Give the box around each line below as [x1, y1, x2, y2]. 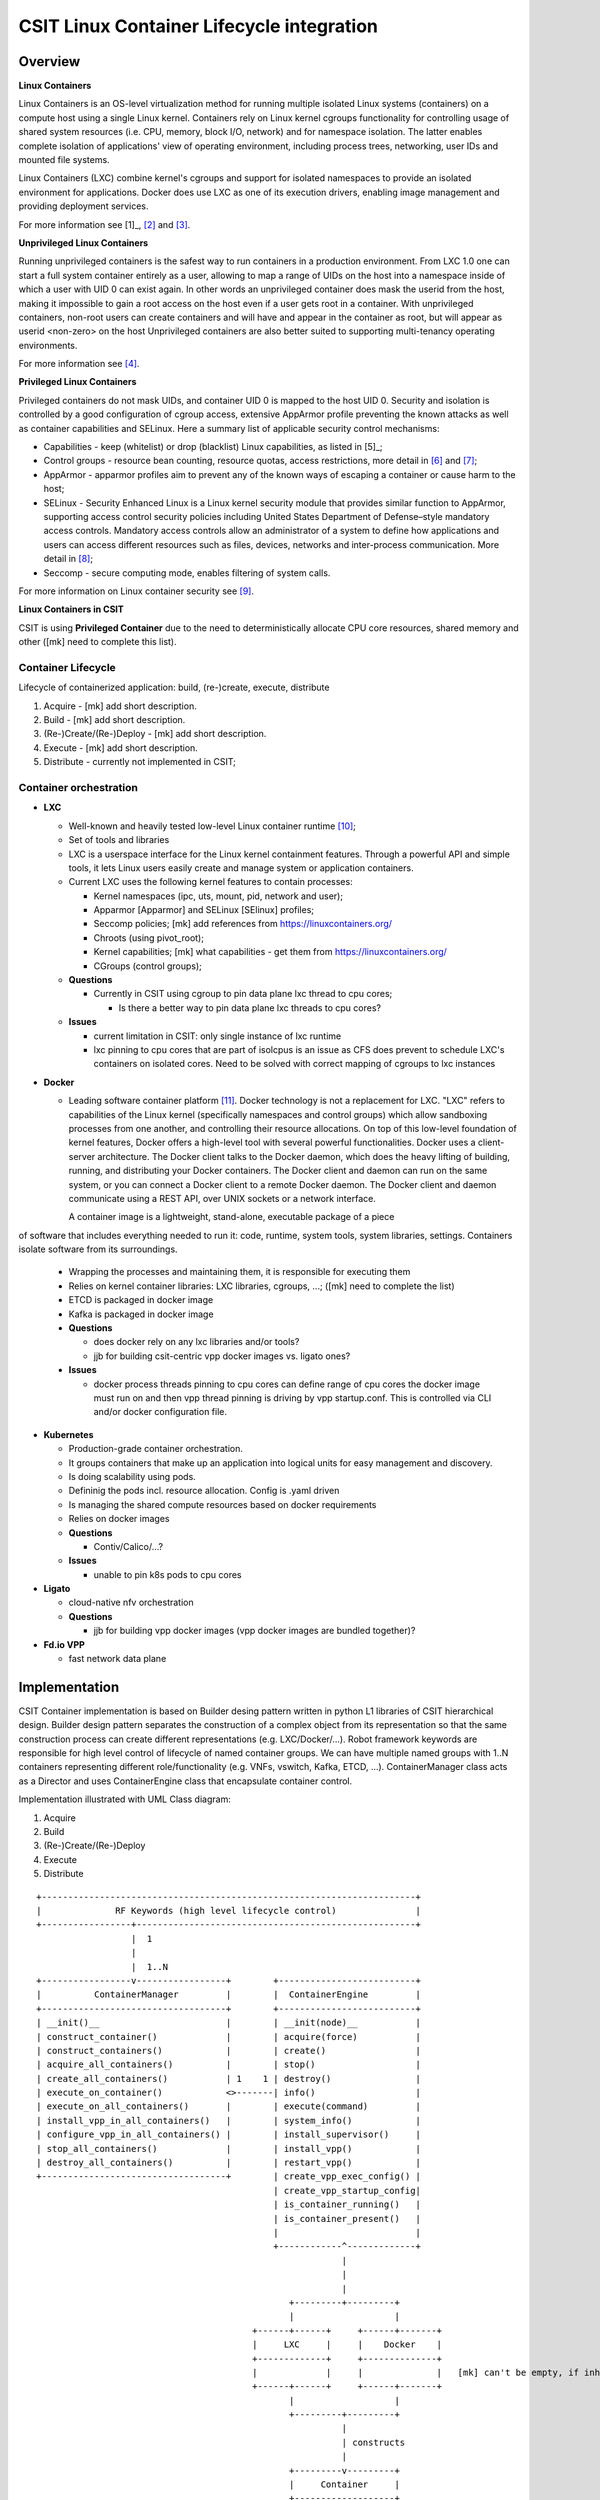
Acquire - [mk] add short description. [43, 700, 197, 712]
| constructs [341, 2436, 406, 2448]
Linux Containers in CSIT [18, 603, 124, 615]
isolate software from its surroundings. [18, 1243, 179, 1255]
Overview [18, 53, 81, 70]
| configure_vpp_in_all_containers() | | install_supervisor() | [36, 2129, 422, 2140]
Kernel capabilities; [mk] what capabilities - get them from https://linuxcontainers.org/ [93, 946, 447, 958]
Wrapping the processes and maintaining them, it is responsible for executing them [68, 1266, 411, 1278]
